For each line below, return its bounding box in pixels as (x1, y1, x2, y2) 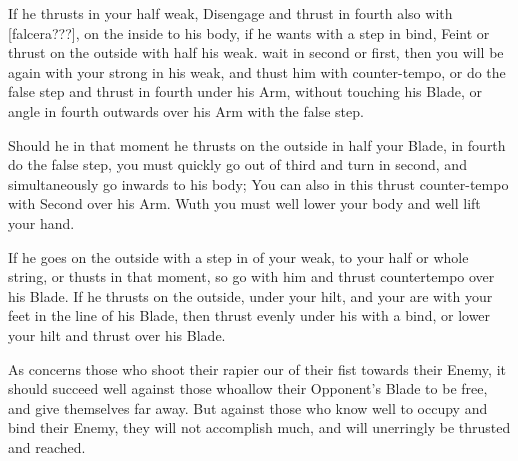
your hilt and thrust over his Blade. (8, 324, 226, 345)
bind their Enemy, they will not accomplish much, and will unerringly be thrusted (8, 417, 511, 438)
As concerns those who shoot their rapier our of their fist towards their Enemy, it (8, 358, 506, 379)
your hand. (8, 212, 75, 233)
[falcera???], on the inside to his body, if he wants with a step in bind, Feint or (8, 22, 490, 43)
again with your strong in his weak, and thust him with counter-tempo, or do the (8, 61, 506, 82)
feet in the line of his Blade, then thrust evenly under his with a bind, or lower (8, 305, 491, 326)
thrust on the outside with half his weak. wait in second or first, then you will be (8, 42, 504, 63)
